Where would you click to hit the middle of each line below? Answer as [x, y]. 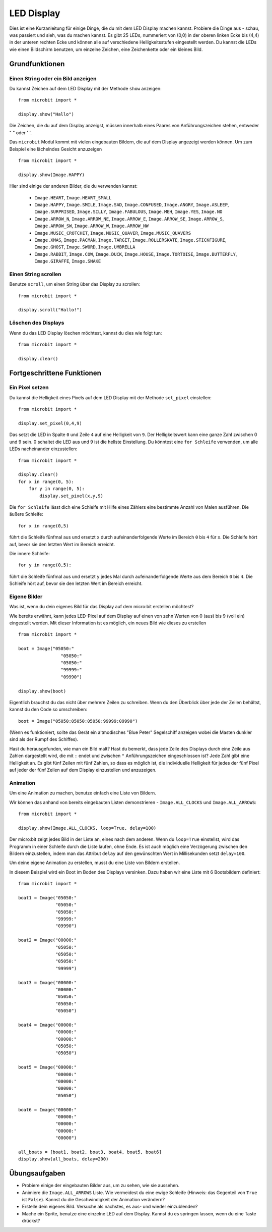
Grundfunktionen [37, 64]
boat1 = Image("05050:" [48, 898]
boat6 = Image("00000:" [48, 1110]
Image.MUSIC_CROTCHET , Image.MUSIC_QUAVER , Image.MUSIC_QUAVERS [113, 233]
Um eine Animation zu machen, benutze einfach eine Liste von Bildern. [83, 793]
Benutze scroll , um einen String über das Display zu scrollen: [75, 284]
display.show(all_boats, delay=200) [63, 1159]
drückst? [31, 1221]
